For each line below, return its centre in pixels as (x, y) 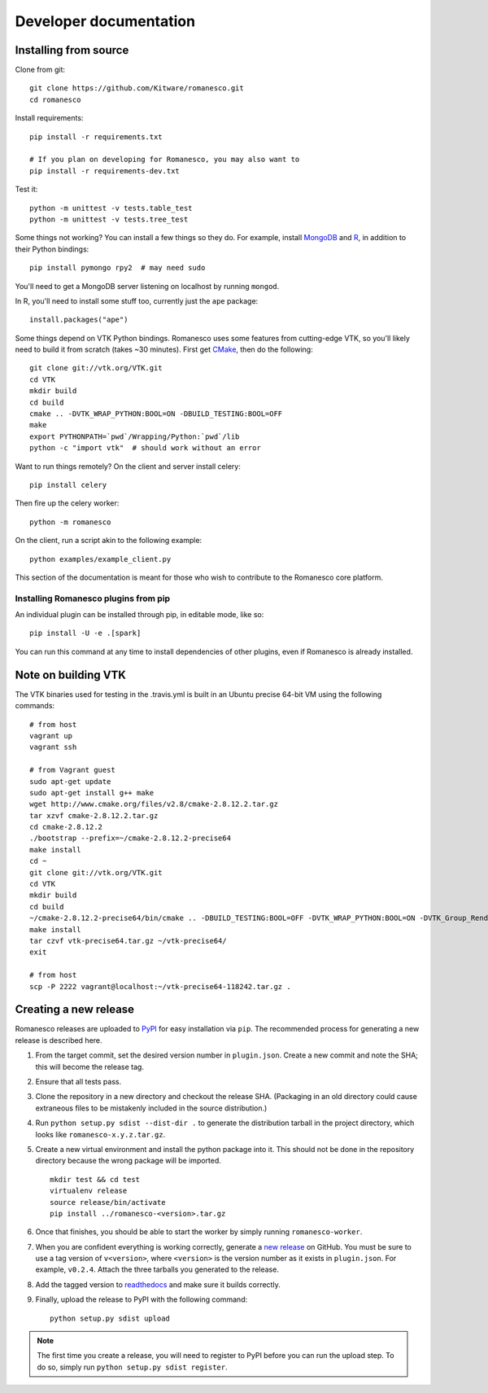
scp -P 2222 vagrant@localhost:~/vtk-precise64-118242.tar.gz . (161, 986)
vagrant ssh (53, 747)
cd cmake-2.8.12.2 (66, 827)
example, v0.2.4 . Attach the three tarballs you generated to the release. (157, 1269)
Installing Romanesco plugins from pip (93, 598)
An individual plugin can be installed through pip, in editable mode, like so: (139, 615)
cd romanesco (55, 99)
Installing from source (72, 50)
